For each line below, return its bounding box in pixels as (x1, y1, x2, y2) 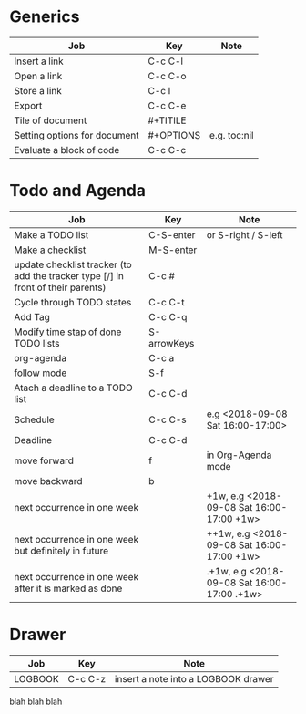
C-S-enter (148, 228, 196, 241)
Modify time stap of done (14, 326, 122, 338)
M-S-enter (148, 243, 198, 256)
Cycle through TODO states (14, 295, 132, 308)
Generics (9, 6, 80, 27)
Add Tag (14, 310, 50, 323)
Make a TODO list (14, 228, 89, 241)
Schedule (14, 413, 55, 426)
